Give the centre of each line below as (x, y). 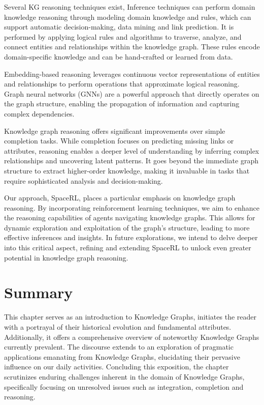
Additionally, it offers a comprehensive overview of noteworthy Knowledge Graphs (132, 337)
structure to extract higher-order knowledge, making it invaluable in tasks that (127, 170)
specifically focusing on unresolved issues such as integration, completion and (124, 386)
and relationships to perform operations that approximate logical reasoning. (122, 84)
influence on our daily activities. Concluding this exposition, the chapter (117, 367)
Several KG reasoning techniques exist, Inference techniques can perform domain (130, 7)
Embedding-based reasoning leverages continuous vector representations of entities (132, 74)
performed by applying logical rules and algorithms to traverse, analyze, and (123, 36)
